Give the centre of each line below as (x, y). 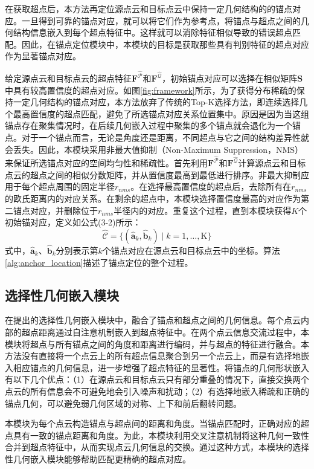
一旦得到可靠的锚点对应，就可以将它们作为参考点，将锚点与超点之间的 (161, 20)
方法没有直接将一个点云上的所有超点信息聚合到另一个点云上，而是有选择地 (153, 356)
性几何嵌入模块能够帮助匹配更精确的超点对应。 (98, 458)
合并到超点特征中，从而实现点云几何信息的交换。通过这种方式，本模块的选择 (157, 447)
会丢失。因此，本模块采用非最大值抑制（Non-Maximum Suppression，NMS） (154, 149)
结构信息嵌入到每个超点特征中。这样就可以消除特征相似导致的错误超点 (152, 32)
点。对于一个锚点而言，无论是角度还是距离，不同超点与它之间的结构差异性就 (157, 137)
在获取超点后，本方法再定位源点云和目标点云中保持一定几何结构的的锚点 (149, 8)
